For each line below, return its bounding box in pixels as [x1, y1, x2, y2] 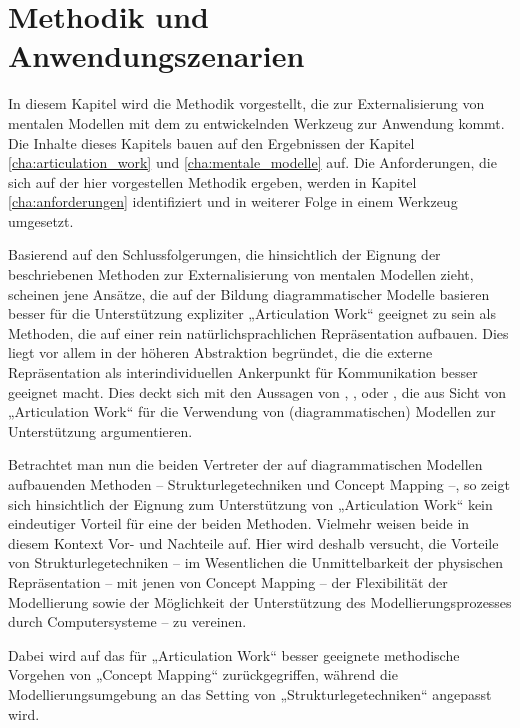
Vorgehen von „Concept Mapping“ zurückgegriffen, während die [8, 664, 398, 685]
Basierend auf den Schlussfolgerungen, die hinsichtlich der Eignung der [8, 244, 441, 265]
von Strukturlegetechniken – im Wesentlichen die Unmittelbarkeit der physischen [8, 552, 504, 573]
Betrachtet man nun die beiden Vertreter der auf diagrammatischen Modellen [8, 454, 483, 475]
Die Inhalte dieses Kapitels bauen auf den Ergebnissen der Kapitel [8, 132, 415, 153]
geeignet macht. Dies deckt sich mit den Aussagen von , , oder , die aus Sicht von [8, 381, 506, 402]
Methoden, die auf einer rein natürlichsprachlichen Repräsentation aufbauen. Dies [8, 322, 509, 343]
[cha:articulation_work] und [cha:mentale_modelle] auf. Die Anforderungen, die [8, 152, 497, 173]
